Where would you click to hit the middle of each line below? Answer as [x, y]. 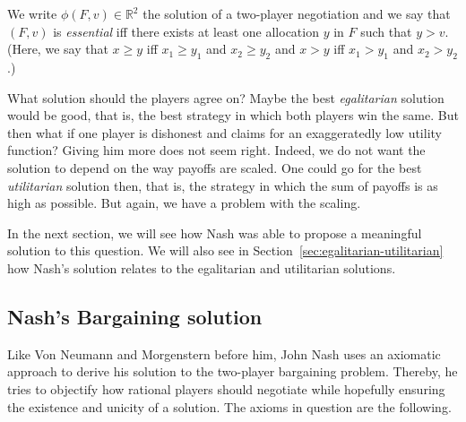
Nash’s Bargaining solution [135, 316]
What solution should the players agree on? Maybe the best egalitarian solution [226, 97]
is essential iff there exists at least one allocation [186, 31]
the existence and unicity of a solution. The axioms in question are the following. [229, 406]
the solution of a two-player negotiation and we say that [297, 13]
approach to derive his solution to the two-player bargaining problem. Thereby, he [233, 371]
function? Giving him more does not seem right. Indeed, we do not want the [216, 150]
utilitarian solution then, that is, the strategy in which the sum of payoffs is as [223, 185]
